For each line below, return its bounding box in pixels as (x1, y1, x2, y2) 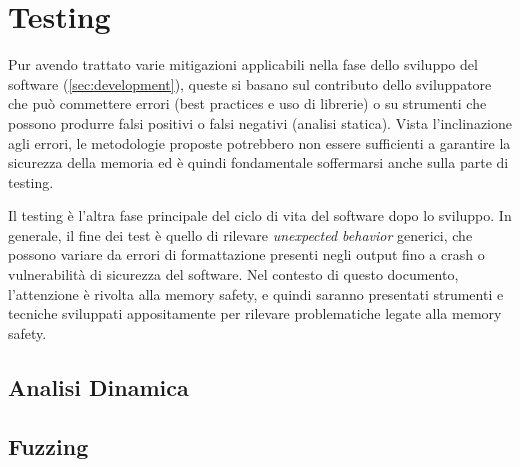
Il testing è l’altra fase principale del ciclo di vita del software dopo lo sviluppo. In (8, 205, 512, 226)
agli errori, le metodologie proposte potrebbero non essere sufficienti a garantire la (8, 132, 511, 153)
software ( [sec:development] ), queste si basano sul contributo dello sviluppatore (8, 73, 492, 94)
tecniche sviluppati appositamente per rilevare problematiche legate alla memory (8, 303, 502, 324)
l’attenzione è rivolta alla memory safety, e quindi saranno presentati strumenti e (8, 283, 504, 304)
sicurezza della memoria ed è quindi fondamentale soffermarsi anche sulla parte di (8, 152, 509, 173)
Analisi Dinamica (8, 371, 189, 402)
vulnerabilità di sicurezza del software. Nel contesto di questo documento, (8, 264, 459, 285)
